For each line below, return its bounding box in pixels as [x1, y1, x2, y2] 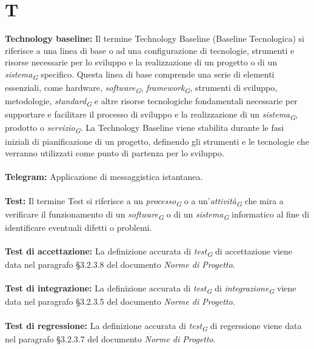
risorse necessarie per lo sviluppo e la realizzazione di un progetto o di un [5, 56, 277, 68]
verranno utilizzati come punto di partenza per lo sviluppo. [5, 147, 224, 159]
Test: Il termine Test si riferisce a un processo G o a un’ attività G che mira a [5, 194, 284, 208]
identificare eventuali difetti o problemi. [5, 221, 152, 233]
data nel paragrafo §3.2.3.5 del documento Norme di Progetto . [5, 295, 235, 308]
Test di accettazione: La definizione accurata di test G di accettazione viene [5, 244, 293, 259]
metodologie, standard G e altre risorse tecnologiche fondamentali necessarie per [5, 95, 298, 108]
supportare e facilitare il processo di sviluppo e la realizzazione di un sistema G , [5, 108, 298, 122]
